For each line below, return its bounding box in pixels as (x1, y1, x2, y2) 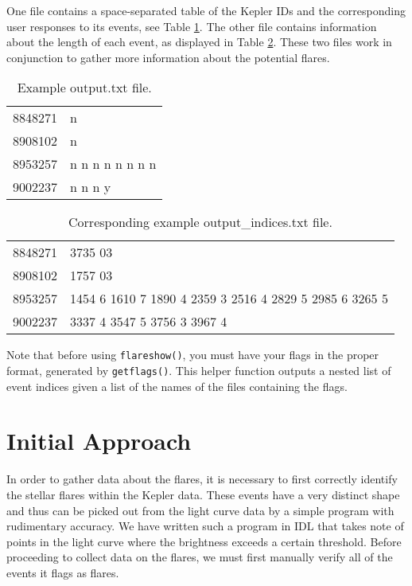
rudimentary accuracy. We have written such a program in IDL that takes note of (6, 518, 404, 534)
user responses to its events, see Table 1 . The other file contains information (6, 18, 377, 34)
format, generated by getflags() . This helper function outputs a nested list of (6, 362, 391, 379)
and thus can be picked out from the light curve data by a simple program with (6, 502, 395, 518)
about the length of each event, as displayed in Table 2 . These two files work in (6, 33, 392, 50)
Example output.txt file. (17, 78, 152, 97)
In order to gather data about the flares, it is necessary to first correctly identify (6, 471, 398, 487)
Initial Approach (6, 424, 192, 457)
